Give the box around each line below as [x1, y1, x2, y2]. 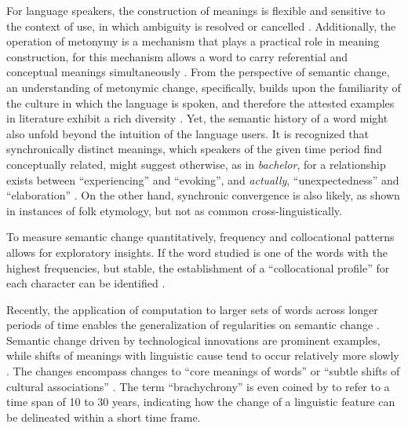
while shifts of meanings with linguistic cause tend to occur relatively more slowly [6, 347, 399, 364]
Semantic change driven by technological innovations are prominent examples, [6, 331, 381, 348]
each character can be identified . [6, 275, 166, 291]
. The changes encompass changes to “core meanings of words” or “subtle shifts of [6, 363, 400, 379]
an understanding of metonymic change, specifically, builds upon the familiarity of [6, 79, 401, 95]
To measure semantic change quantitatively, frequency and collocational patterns [6, 229, 395, 245]
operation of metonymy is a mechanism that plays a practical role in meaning [6, 33, 380, 49]
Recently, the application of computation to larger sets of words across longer [6, 301, 378, 317]
